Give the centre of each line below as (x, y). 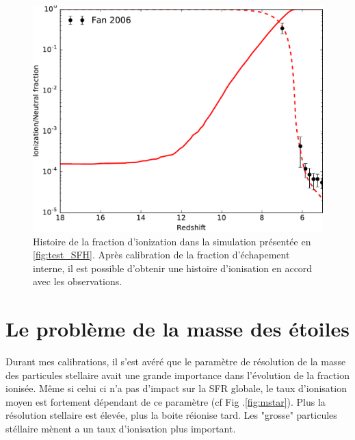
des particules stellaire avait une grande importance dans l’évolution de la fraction (177, 375)
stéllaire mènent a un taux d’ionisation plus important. (121, 429)
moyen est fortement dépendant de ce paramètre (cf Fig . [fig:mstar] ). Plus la (166, 401)
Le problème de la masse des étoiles (177, 329)
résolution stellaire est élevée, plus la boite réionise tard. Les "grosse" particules (171, 415)
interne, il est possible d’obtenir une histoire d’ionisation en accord (173, 268)
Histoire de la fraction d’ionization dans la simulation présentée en (172, 241)
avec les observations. (78, 281)
